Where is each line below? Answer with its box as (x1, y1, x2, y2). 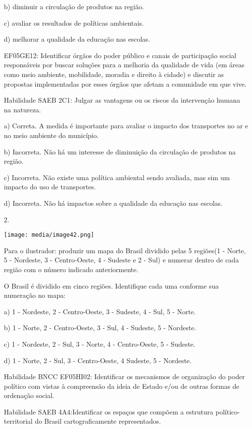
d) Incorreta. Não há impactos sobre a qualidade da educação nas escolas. (4, 198, 223, 208)
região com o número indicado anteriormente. (4, 264, 139, 274)
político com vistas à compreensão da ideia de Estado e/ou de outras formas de (4, 381, 239, 391)
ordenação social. (4, 390, 54, 400)
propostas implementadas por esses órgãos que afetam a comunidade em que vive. (4, 78, 247, 89)
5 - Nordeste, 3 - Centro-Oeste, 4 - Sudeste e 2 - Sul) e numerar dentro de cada (4, 255, 239, 265)
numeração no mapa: (4, 290, 66, 300)
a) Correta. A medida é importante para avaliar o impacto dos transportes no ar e (4, 121, 248, 131)
